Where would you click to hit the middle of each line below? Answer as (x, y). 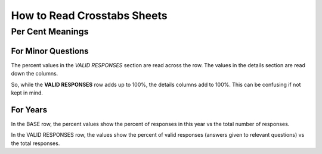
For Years (29, 110)
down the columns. (35, 74)
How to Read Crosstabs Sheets (89, 15)
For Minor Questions (50, 51)
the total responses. (35, 143)
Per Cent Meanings (50, 32)
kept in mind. (27, 93)
